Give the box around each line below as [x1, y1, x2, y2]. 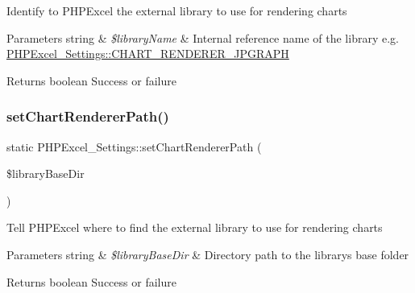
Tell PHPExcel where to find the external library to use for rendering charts [6, 219, 383, 236]
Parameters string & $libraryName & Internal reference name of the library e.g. [6, 29, 399, 46]
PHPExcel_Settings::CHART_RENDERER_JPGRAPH [6, 45, 289, 62]
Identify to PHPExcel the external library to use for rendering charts [6, 2, 347, 19]
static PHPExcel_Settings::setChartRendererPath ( [6, 138, 262, 155]
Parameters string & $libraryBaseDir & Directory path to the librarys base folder [6, 246, 409, 262]
